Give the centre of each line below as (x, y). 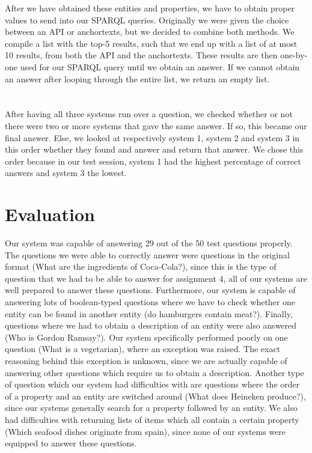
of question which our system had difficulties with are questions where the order (152, 384)
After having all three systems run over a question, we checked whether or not (149, 114)
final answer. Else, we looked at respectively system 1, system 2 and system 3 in (152, 137)
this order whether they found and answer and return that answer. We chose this (154, 149)
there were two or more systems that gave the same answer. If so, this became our (156, 125)
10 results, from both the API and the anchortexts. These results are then (141, 55)
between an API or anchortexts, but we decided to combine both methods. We (150, 32)
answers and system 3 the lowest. (66, 173)
